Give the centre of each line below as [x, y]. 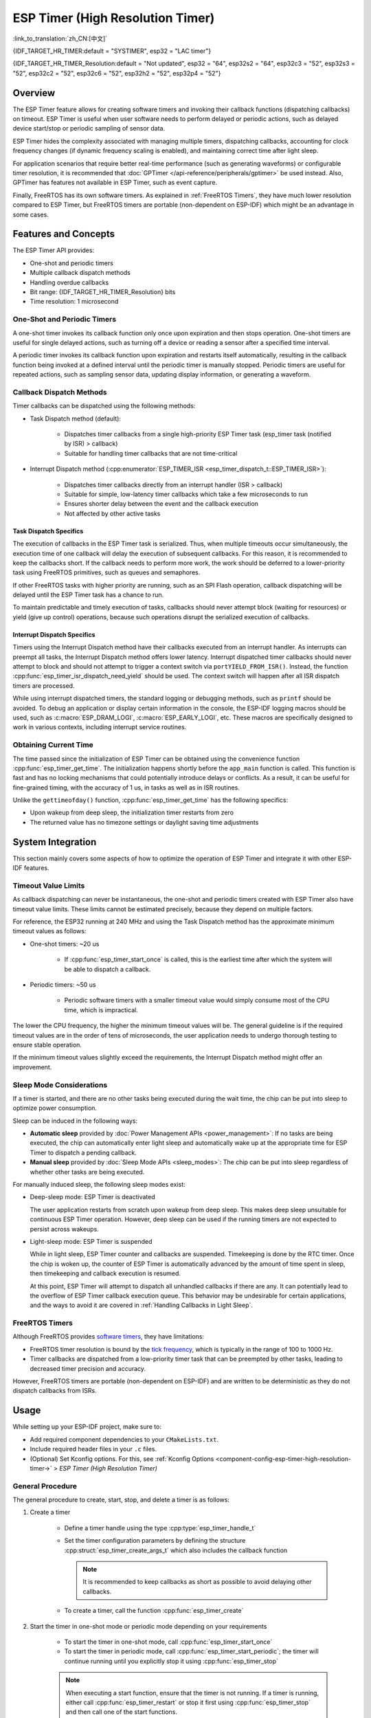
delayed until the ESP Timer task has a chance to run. [88, 595]
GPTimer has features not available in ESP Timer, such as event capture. [115, 183]
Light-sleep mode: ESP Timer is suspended [91, 1241]
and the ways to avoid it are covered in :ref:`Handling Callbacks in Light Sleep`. [142, 1305]
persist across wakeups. [64, 1229]
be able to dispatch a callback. [108, 969]
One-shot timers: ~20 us [65, 944]
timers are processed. [44, 685]
